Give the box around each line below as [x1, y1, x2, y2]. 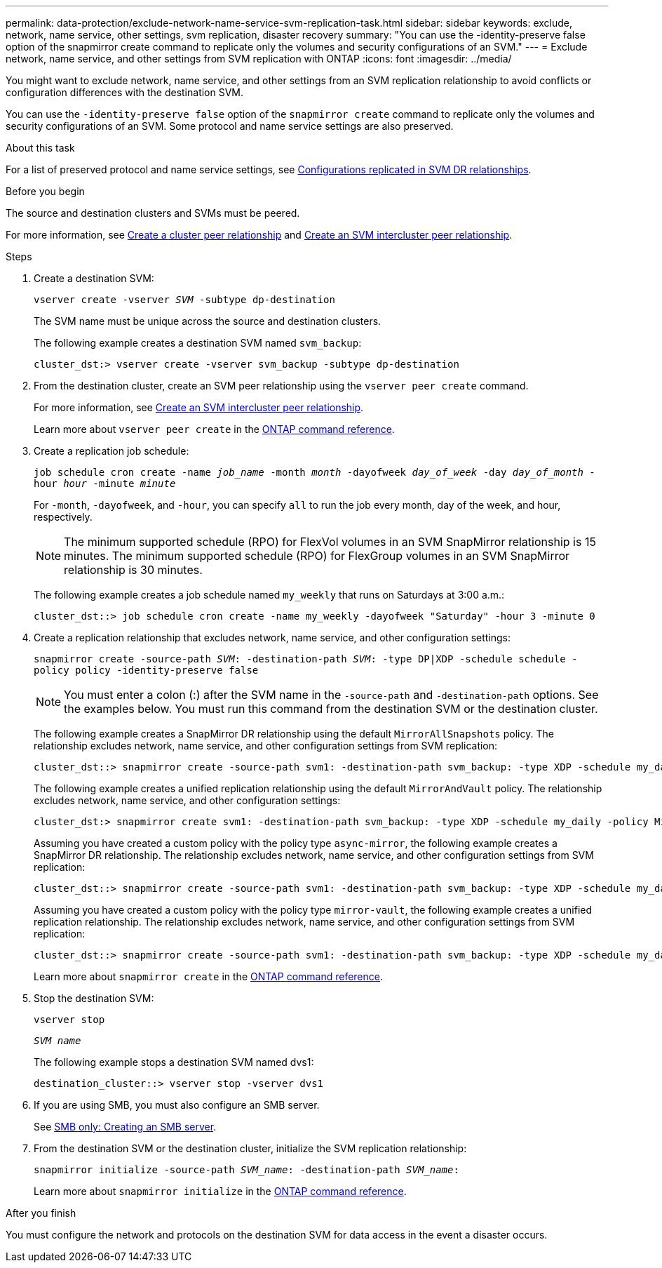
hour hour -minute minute [34, 478, 176, 489]
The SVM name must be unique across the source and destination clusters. [34, 315, 381, 327]
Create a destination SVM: [34, 272, 154, 284]
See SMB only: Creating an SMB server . [34, 1121, 217, 1133]
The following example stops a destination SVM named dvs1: [34, 1056, 314, 1068]
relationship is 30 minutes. [64, 563, 203, 577]
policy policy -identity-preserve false [34, 665, 259, 676]
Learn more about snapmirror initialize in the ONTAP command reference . [34, 1185, 407, 1197]
